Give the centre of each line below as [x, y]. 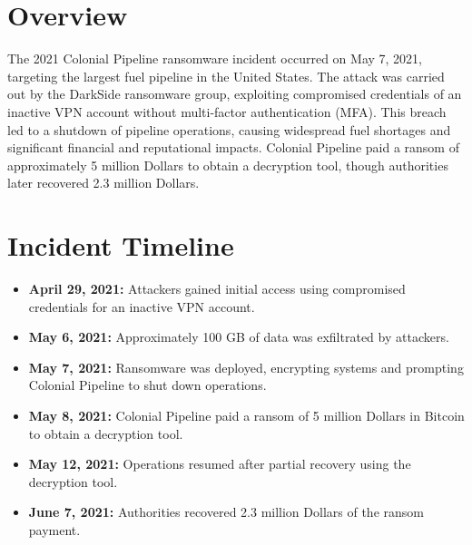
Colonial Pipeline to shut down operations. [147, 385]
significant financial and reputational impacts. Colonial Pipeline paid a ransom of [233, 147]
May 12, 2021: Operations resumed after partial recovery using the [220, 464]
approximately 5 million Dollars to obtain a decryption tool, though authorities [228, 165]
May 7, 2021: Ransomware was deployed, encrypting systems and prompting [246, 367]
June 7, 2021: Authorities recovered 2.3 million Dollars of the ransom [226, 512]
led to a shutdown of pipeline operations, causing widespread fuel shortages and [229, 129]
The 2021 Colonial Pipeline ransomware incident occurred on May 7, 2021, [215, 58]
